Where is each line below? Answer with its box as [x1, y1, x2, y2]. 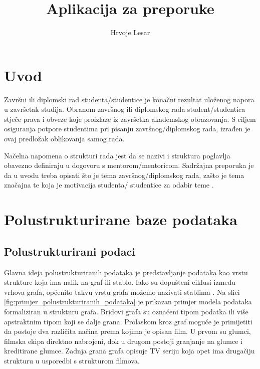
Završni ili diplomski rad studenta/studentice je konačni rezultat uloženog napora [4, 94, 254, 104]
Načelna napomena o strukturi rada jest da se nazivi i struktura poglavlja [4, 150, 230, 160]
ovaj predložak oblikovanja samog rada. [4, 133, 125, 144]
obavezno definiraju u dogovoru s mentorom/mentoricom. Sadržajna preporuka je [4, 160, 254, 170]
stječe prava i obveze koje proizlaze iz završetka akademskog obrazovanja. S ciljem [4, 113, 256, 124]
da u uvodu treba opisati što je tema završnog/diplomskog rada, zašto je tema [4, 169, 244, 180]
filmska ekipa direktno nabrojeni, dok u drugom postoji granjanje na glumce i [4, 335, 242, 346]
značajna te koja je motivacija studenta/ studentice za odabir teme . [4, 179, 214, 190]
